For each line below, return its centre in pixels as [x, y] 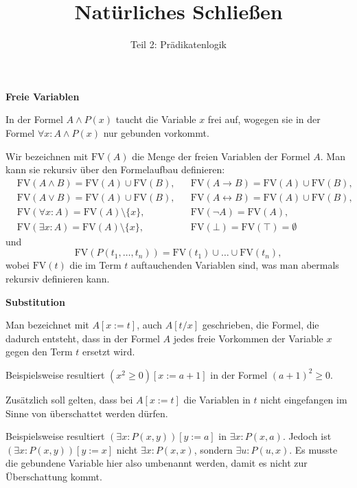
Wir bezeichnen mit [47, 156]
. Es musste [313, 449]
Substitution [35, 301]
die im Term [95, 265]
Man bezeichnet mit [47, 325]
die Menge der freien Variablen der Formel [221, 156]
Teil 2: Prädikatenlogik [178, 44]
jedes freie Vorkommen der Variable [248, 338]
